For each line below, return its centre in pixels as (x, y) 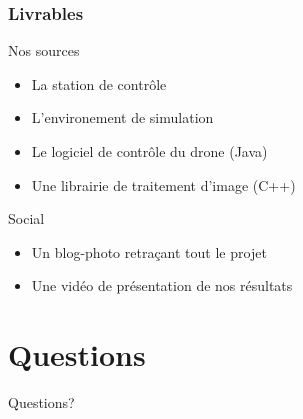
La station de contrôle (99, 83)
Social (26, 218)
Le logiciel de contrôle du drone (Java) (149, 151)
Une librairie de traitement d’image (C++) (163, 184)
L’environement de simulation (122, 117)
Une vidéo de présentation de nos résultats (162, 285)
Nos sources (44, 50)
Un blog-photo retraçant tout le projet (149, 251)
